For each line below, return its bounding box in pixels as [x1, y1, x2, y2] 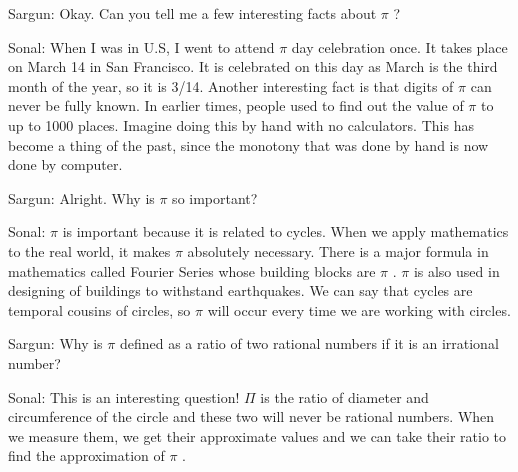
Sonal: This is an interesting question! [8, 386, 240, 407]
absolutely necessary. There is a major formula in [187, 240, 489, 261]
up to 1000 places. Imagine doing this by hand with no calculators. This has [8, 114, 474, 135]
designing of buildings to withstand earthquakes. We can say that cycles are [8, 280, 473, 301]
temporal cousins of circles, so [8, 299, 191, 320]
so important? [172, 187, 258, 208]
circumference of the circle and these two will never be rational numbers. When [8, 406, 495, 427]
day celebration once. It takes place [291, 36, 508, 57]
